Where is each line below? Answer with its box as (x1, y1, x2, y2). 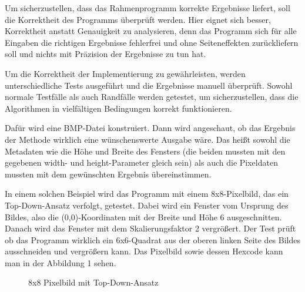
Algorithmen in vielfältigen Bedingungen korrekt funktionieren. (5, 102, 232, 114)
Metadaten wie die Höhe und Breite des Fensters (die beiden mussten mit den (5, 145, 286, 157)
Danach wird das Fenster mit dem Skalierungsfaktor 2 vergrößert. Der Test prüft (5, 222, 296, 234)
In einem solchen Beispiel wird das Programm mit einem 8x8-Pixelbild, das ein (5, 187, 289, 200)
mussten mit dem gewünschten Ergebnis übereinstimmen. (5, 167, 212, 180)
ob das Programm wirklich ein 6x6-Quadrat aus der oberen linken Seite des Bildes (5, 233, 300, 246)
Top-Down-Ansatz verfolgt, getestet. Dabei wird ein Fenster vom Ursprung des (5, 199, 289, 211)
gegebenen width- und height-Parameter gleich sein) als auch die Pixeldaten (5, 156, 278, 169)
